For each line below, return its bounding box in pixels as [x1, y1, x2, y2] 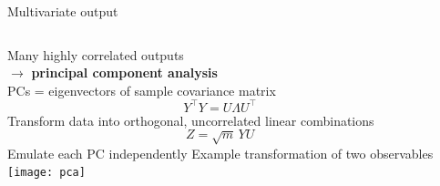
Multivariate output [7, 2, 118, 20]
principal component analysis [31, 63, 218, 82]
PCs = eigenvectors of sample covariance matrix [7, 80, 276, 99]
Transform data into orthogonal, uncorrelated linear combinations [7, 110, 374, 129]
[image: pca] [7, 166, 86, 180]
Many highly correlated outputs [7, 45, 184, 64]
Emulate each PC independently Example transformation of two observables [7, 143, 434, 162]
